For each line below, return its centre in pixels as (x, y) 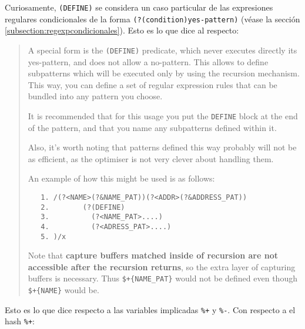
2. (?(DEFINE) (83, 207)
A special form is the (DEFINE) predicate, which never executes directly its (162, 50)
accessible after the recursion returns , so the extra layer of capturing (162, 266)
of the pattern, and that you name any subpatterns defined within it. (152, 127)
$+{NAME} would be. (63, 290)
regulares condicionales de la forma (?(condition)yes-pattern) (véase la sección (152, 19)
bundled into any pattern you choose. (95, 96)
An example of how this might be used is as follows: (121, 178)
